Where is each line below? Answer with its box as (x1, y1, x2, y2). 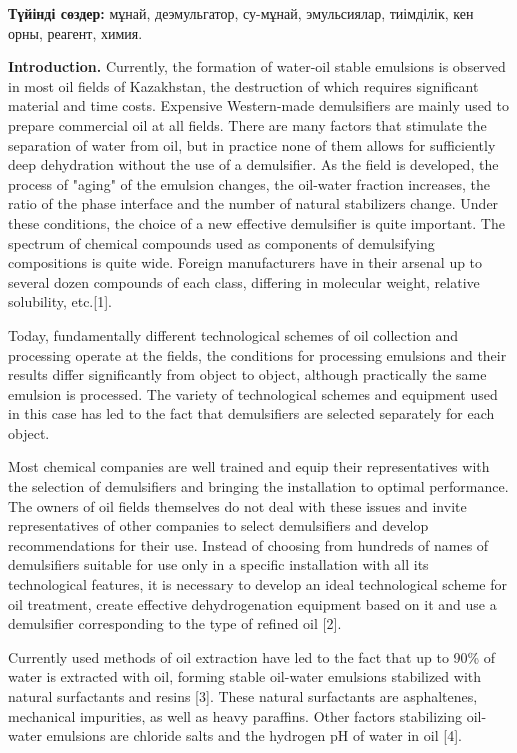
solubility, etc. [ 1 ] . (8, 291, 112, 312)
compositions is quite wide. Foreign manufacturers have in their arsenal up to (8, 252, 483, 273)
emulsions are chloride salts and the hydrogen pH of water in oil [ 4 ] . (46, 725, 462, 746)
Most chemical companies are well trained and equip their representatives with (8, 456, 490, 477)
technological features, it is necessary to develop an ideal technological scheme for (8, 574, 507, 595)
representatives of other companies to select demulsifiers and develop (8, 515, 429, 536)
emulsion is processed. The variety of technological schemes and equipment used (8, 383, 498, 404)
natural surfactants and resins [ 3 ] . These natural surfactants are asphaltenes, (8, 686, 478, 706)
